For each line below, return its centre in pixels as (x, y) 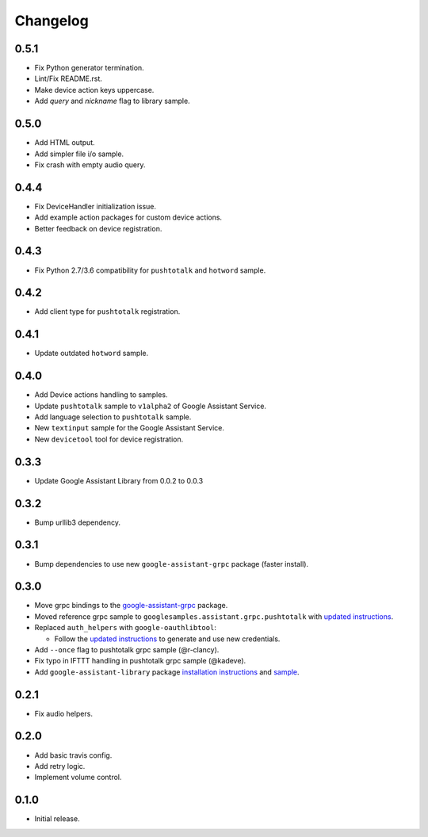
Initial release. (57, 819)
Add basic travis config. (73, 755)
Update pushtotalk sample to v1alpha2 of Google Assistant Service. (151, 406)
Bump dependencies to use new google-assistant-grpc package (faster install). (172, 564)
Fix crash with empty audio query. (90, 164)
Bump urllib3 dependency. (78, 522)
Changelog (52, 21)
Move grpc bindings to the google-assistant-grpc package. (131, 606)
